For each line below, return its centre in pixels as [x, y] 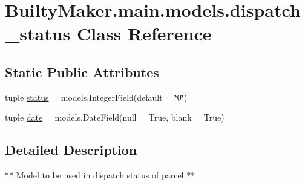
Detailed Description [71, 150]
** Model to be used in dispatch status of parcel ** [100, 175]
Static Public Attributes [82, 71]
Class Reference [144, 33]
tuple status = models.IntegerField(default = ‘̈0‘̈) [96, 97]
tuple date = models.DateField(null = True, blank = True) [115, 117]
